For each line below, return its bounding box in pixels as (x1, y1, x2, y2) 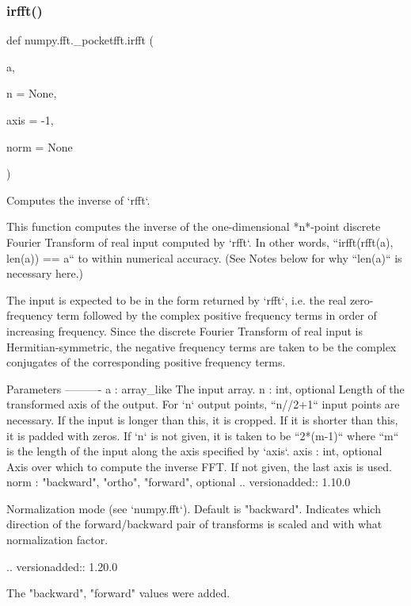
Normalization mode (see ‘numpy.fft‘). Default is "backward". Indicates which (6, 500, 381, 516)
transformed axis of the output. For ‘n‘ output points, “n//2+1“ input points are (6, 396, 400, 412)
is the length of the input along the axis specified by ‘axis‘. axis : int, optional (6, 443, 382, 459)
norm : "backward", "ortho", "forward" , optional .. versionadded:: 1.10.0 (6, 474, 351, 490)
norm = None (6, 138, 73, 155)
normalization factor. (6, 531, 108, 548)
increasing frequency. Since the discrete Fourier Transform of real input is (6, 322, 363, 339)
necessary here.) (6, 265, 84, 282)
